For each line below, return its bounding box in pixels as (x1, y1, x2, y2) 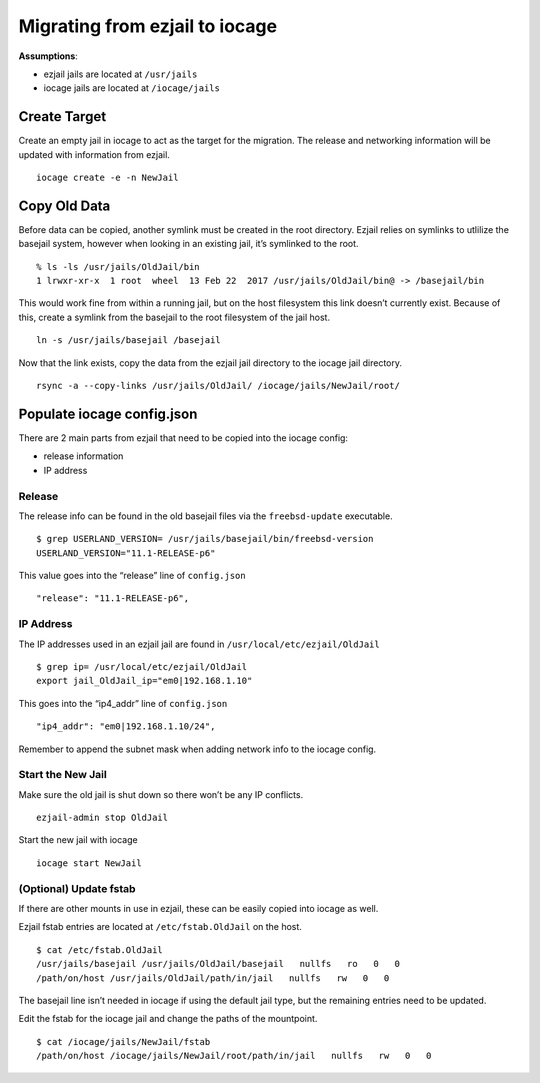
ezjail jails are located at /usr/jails (43, 68, 198, 80)
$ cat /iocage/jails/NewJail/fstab (36, 1036, 211, 1047)
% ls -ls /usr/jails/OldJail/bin (36, 261, 200, 272)
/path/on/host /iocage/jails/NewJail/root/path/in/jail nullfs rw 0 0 (36, 1050, 432, 1062)
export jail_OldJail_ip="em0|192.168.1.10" (36, 675, 253, 687)
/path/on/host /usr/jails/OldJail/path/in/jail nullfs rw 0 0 (36, 972, 390, 984)
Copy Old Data (18, 197, 111, 214)
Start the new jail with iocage (18, 834, 139, 846)
